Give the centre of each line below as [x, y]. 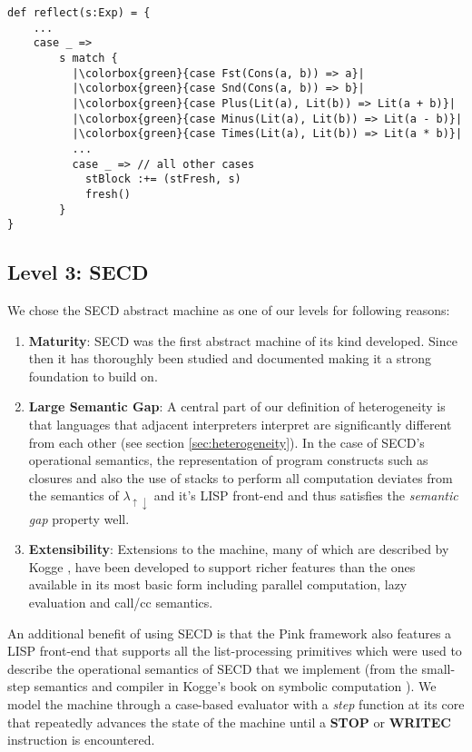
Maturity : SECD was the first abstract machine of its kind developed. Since [243, 340]
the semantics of [74, 495]
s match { [88, 58]
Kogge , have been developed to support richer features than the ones [222, 566]
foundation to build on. [93, 376]
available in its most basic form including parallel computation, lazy [218, 584]
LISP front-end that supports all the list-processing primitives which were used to [235, 651]
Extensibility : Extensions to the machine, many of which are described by [239, 549]
